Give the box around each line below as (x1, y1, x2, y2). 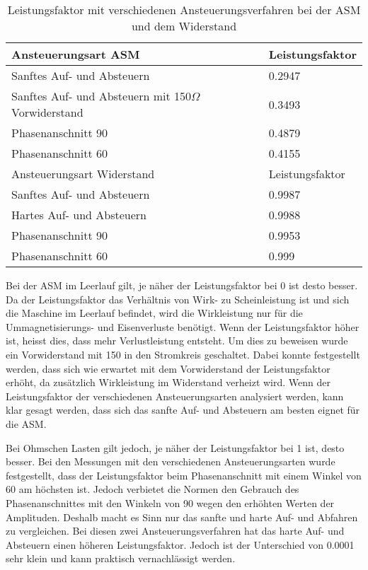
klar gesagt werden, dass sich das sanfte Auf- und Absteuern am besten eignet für (6, 402, 360, 417)
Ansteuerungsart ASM (11, 46, 140, 62)
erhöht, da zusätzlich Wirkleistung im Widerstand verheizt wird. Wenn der (6, 375, 331, 390)
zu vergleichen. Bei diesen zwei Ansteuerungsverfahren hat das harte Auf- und (6, 523, 345, 538)
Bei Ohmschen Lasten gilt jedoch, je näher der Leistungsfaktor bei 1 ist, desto (6, 440, 345, 455)
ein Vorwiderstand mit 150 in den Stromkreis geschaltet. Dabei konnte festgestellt (6, 347, 360, 361)
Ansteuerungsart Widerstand (11, 165, 155, 182)
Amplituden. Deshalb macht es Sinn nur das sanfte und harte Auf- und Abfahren (6, 509, 358, 524)
